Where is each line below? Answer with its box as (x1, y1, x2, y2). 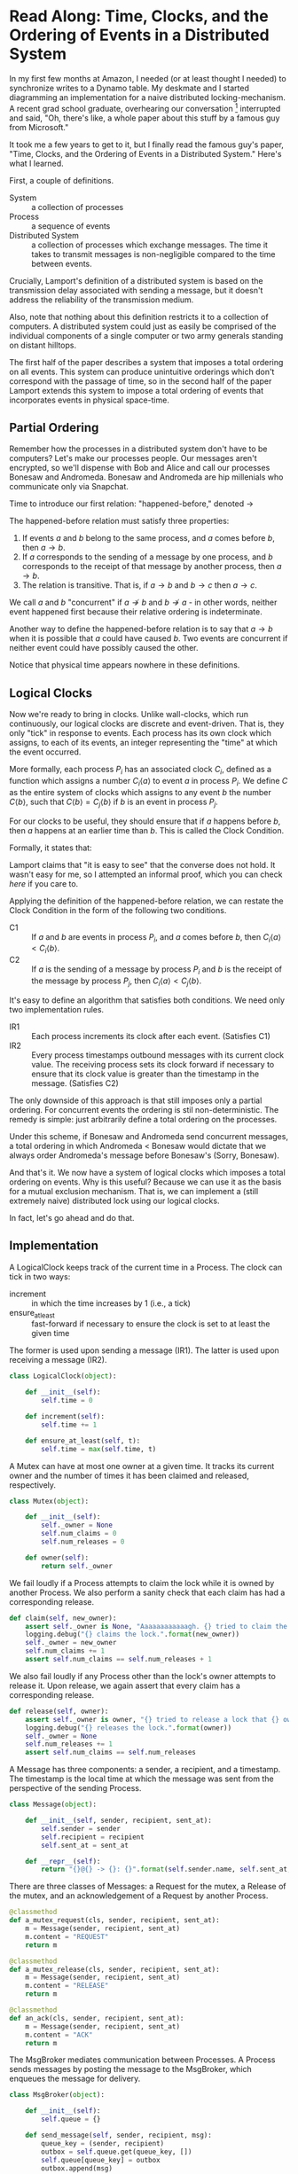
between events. (31, 258, 93, 269)
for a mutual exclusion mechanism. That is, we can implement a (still (9, 1185, 259, 1196)
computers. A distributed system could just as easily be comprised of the (9, 321, 277, 332)
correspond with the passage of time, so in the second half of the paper (9, 375, 272, 387)
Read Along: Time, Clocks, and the (9, 6, 269, 27)
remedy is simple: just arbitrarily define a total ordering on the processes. (9, 1114, 278, 1124)
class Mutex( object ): (9, 1497, 90, 1505)
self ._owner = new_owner (25, 1638, 117, 1647)
